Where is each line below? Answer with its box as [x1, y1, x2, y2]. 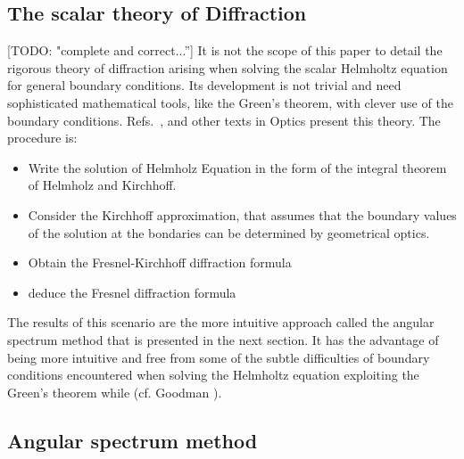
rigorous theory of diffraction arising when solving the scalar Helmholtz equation [7, 58, 448, 77]
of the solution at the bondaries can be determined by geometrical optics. [28, 223, 430, 242]
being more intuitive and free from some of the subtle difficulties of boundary [7, 348, 430, 366]
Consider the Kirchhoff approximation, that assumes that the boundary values [28, 205, 457, 224]
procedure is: [7, 128, 78, 147]
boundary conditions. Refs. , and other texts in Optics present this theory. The [7, 111, 441, 129]
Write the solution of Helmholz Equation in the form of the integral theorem [28, 158, 447, 176]
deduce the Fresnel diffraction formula [28, 283, 236, 301]
